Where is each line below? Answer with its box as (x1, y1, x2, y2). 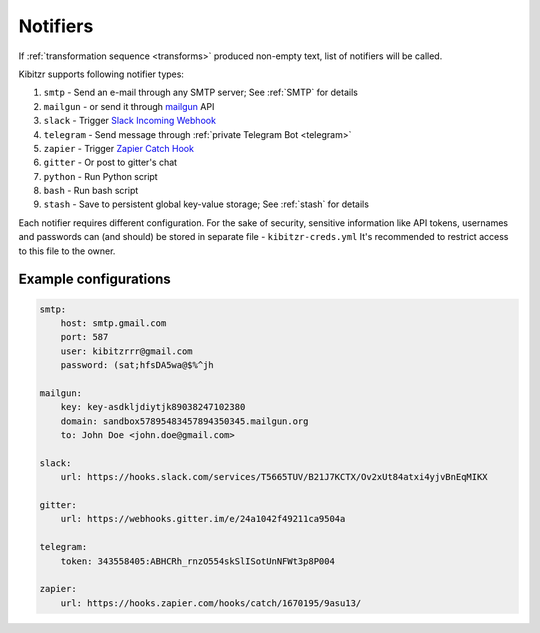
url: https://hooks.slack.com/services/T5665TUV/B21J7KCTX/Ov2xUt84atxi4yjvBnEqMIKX (60, 471, 489, 483)
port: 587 (60, 331, 109, 343)
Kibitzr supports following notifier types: (18, 68, 185, 80)
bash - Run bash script (43, 185, 139, 197)
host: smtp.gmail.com (60, 318, 167, 329)
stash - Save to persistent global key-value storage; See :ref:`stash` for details (43, 198, 370, 210)
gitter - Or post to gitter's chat (43, 156, 178, 169)
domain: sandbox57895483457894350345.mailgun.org (60, 415, 309, 427)
